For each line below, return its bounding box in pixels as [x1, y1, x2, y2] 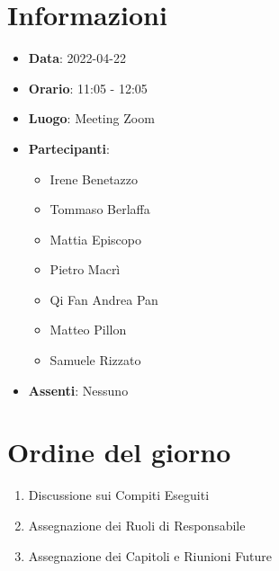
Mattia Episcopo [49, 229, 141, 248]
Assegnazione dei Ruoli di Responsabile [28, 515, 246, 534]
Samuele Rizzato [49, 351, 141, 370]
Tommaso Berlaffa [49, 200, 150, 219]
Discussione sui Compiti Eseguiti [28, 486, 210, 504]
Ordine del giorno [7, 433, 231, 470]
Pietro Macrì [49, 260, 121, 279]
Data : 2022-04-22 [28, 49, 126, 67]
